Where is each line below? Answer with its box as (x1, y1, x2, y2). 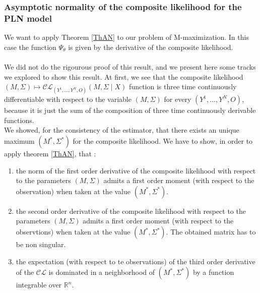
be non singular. (16, 239, 66, 250)
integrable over (16, 279, 62, 290)
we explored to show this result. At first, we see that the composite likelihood (4, 71, 243, 82)
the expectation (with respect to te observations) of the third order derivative (16, 256, 255, 266)
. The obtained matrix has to (166, 226, 256, 237)
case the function (4, 41, 56, 52)
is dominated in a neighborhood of (48, 267, 155, 277)
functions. (4, 114, 34, 125)
